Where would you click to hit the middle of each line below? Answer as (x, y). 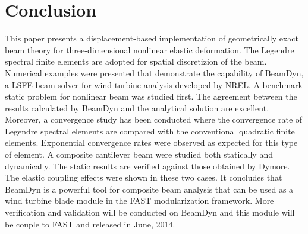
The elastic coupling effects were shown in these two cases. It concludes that (144, 177)
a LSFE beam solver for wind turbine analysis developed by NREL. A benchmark (154, 84)
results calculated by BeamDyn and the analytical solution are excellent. (137, 108)
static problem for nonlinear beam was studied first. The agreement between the (151, 96)
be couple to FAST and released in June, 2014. (90, 224)
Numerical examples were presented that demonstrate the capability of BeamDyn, (154, 73)
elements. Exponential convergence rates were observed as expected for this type (151, 142)
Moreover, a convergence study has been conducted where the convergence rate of (154, 119)
